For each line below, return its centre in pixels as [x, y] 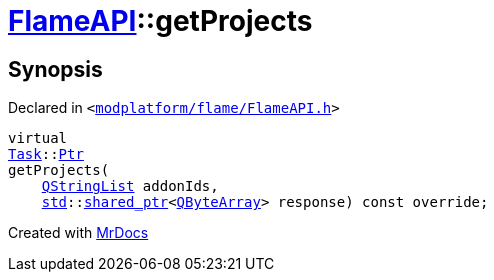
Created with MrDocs [78, 233]
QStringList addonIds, [130, 186]
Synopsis [55, 69]
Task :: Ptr [46, 154]
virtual [38, 138]
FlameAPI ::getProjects [160, 21]
